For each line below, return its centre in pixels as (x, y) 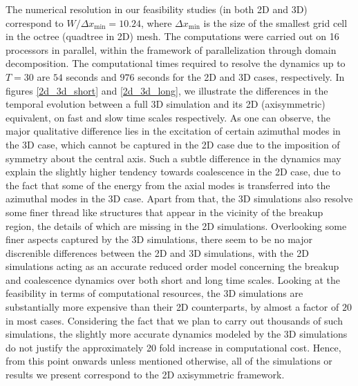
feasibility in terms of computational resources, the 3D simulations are (154, 293)
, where (157, 22)
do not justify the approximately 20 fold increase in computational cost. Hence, (173, 347)
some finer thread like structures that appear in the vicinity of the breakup (164, 212)
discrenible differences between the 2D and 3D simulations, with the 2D (157, 252)
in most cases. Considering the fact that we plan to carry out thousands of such (174, 320)
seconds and (91, 76)
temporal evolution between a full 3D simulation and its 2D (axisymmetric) (166, 104)
